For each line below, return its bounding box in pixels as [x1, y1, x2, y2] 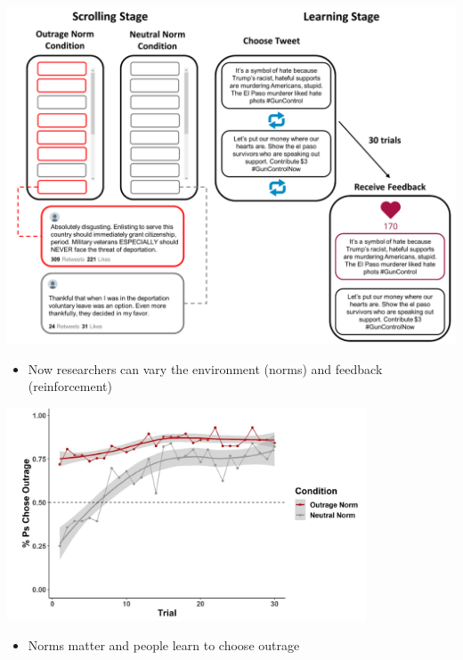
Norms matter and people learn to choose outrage [28, 636, 300, 655]
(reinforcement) [28, 377, 112, 395]
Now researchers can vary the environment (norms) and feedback [28, 359, 383, 378]
